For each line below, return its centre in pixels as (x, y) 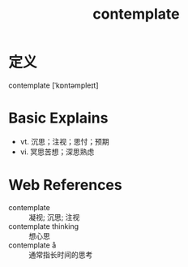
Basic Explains (58, 118)
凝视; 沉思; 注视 (54, 217)
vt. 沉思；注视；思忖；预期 (64, 141)
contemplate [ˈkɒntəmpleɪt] (53, 85)
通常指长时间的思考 (61, 254)
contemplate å (32, 245)
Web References (66, 185)
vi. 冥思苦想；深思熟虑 (57, 152)
